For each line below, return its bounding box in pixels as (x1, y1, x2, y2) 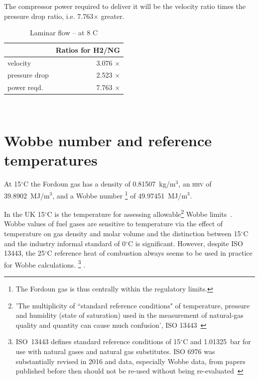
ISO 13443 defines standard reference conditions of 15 (15, 336, 181, 347)
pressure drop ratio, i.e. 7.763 (4, 10, 94, 21)
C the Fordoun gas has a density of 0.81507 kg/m (23, 179, 176, 189)
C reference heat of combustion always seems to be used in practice (47, 248, 253, 258)
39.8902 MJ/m (4, 190, 50, 200)
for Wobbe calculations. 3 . (4, 258, 86, 270)
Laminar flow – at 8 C (30, 27, 98, 38)
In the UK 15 (4, 208, 45, 219)
